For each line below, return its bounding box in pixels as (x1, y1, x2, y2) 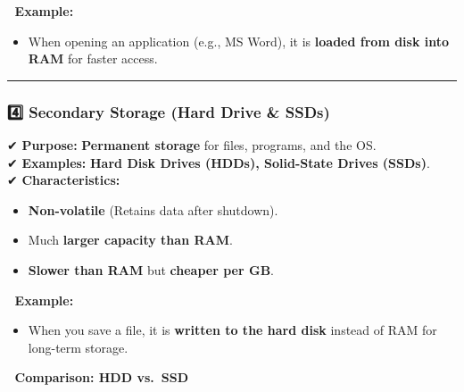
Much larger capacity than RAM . (28, 230, 233, 249)
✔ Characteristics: (7, 171, 120, 189)
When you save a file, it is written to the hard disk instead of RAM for (28, 321, 437, 339)
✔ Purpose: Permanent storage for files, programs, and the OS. (7, 136, 377, 154)
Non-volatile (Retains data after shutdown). (28, 200, 278, 219)
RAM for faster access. (28, 49, 158, 68)
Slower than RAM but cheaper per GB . (28, 260, 275, 279)
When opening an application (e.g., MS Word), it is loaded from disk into (28, 31, 450, 50)
